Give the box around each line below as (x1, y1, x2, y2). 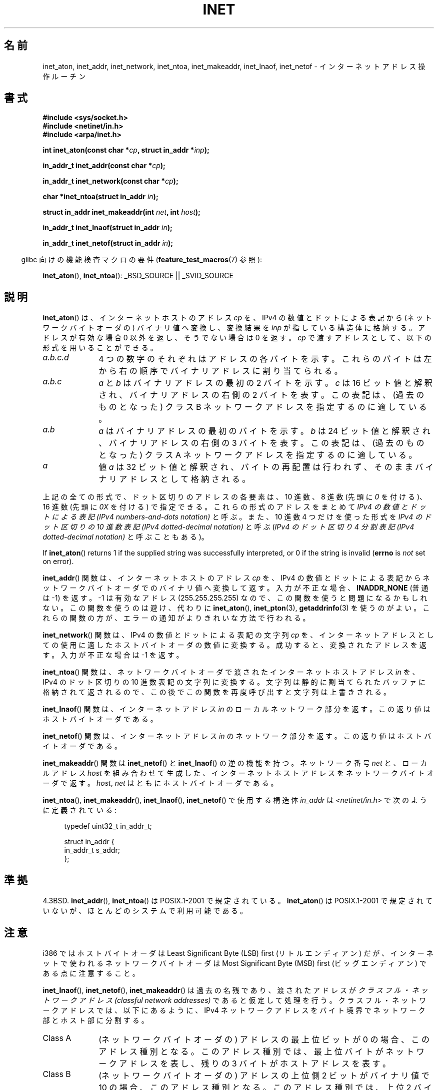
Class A (42, 1032, 71, 1043)
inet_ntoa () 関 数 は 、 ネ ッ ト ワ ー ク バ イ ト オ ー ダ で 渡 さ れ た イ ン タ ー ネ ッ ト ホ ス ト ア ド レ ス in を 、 (42, 668, 419, 677)
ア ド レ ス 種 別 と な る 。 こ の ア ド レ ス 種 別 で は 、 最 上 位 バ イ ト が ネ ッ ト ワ (98, 1046, 424, 1056)
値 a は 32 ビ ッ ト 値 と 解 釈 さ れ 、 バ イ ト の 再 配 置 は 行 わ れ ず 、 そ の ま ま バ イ (98, 462, 433, 472)
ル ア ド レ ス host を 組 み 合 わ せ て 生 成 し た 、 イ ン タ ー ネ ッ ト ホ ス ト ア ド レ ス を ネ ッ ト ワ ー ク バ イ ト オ (42, 769, 434, 778)
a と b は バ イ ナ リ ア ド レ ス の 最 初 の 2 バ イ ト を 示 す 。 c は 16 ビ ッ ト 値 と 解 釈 (98, 378, 432, 388)
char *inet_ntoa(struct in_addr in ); (42, 192, 158, 201)
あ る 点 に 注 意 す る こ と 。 (42, 968, 139, 977)
